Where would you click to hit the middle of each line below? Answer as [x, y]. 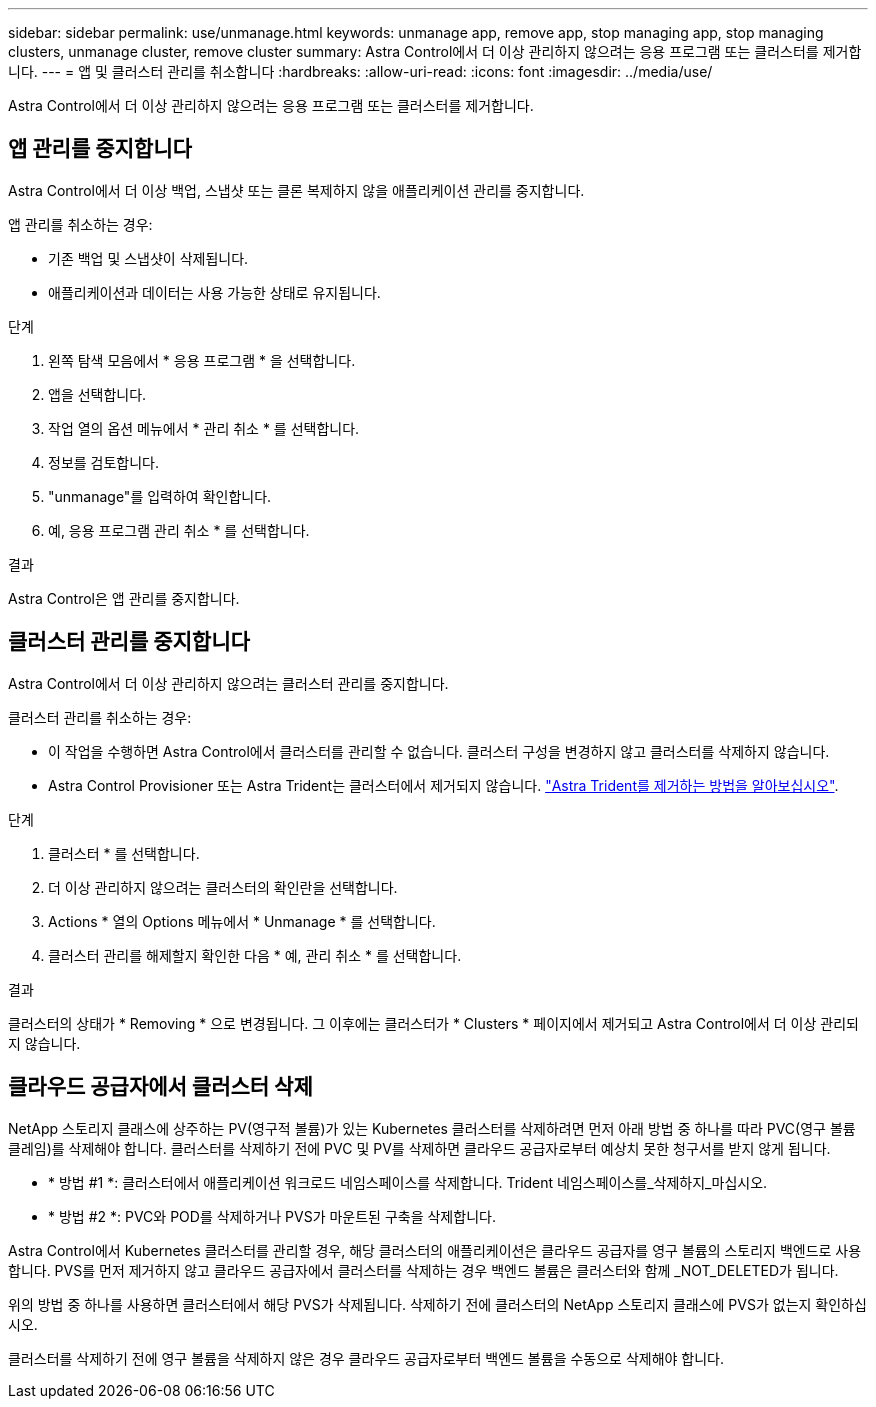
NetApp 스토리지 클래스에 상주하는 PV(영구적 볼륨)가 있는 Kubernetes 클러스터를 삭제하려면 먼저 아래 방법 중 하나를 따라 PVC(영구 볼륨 [432, 1128]
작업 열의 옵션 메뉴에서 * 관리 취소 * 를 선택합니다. [204, 428]
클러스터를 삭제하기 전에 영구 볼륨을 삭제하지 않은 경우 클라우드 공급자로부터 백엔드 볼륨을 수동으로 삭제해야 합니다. [366, 1358]
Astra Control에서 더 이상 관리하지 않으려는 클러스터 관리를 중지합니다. [228, 683]
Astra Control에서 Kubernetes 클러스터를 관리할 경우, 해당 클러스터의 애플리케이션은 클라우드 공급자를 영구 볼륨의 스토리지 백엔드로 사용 [435, 1250]
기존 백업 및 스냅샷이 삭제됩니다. [148, 258]
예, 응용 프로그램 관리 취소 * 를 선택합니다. [179, 530]
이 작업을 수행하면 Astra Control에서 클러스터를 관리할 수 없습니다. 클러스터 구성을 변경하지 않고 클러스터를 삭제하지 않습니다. [439, 751]
